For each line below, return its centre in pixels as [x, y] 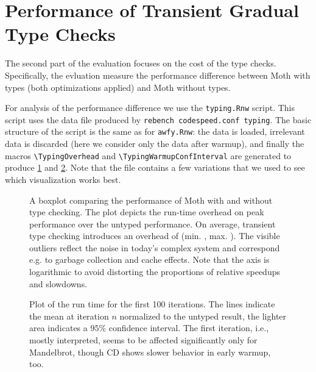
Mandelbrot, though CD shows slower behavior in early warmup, [150, 352]
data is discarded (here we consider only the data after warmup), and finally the [155, 144]
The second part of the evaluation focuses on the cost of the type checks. [141, 63]
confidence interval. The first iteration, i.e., [189, 328]
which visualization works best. [63, 179]
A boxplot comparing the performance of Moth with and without [151, 200]
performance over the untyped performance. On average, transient [153, 224]
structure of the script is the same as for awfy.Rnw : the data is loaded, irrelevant [155, 131]
